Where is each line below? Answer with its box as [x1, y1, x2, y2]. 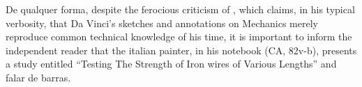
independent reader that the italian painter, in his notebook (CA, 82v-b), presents [6, 42, 357, 57]
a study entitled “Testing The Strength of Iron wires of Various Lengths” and [6, 56, 337, 71]
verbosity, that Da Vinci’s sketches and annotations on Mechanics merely [6, 15, 318, 30]
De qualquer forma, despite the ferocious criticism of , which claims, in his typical [6, 2, 355, 16]
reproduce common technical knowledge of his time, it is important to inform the [6, 29, 352, 44]
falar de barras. [6, 70, 71, 84]
